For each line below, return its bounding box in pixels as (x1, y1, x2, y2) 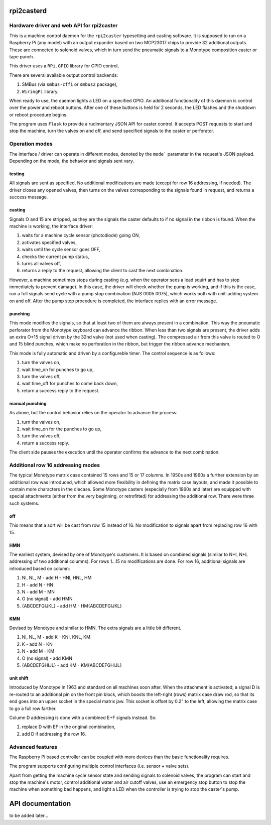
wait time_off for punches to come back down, (22, 381, 118, 387)
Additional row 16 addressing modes (9, 461, 100, 468)
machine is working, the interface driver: (9, 223, 93, 229)
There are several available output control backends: (9, 72, 118, 78)
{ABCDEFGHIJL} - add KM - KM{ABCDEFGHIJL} (22, 662, 122, 668)
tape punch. (9, 53, 35, 60)
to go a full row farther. (9, 705, 57, 712)
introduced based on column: (9, 565, 70, 571)
